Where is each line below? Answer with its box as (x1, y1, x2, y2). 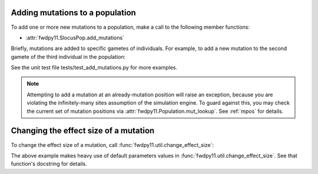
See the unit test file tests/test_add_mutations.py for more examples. (11, 64, 178, 71)
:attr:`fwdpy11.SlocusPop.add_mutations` (25, 34, 125, 41)
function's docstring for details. (11, 160, 88, 168)
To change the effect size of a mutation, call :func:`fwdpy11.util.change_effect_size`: (11, 141, 214, 148)
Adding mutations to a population (11, 8, 137, 18)
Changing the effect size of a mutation (11, 126, 155, 136)
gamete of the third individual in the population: (11, 53, 126, 60)
